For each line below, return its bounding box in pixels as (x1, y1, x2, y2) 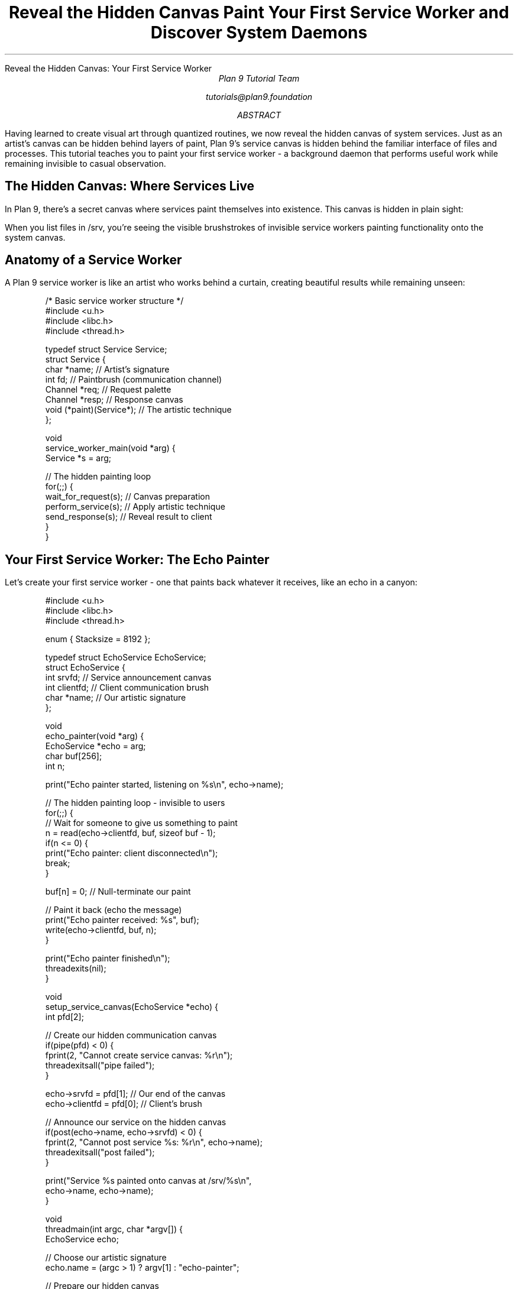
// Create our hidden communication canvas (45, 1030, 217, 1041)
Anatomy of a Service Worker (5, 252, 182, 268)
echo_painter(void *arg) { (45, 731, 144, 741)
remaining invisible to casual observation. (5, 158, 166, 169)
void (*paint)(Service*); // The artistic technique (45, 404, 232, 415)
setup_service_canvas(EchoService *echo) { (45, 1002, 219, 1012)
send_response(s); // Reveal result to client (45, 511, 212, 522)
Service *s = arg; (45, 453, 112, 464)
